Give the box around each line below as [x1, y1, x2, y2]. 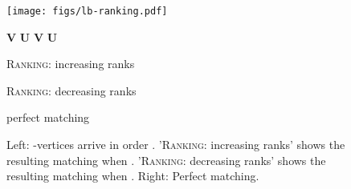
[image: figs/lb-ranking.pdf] [6, 6, 168, 17]
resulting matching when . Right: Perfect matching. [6, 167, 259, 184]
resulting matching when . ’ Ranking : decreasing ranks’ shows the [6, 151, 326, 168]
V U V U [6, 28, 58, 45]
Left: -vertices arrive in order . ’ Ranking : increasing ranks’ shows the [6, 136, 345, 153]
